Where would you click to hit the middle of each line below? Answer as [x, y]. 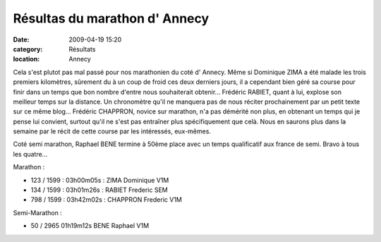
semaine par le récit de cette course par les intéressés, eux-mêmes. [112, 131]
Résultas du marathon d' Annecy [111, 18]
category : [28, 49]
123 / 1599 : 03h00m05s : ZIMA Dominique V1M [100, 180]
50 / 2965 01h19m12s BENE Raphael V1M [90, 226]
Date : [21, 40]
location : [26, 59]
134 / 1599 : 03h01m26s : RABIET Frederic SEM [99, 190]
